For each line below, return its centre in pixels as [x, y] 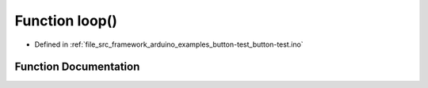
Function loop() [66, 21]
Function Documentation [77, 67]
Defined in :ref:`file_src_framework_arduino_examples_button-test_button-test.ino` [169, 44]
